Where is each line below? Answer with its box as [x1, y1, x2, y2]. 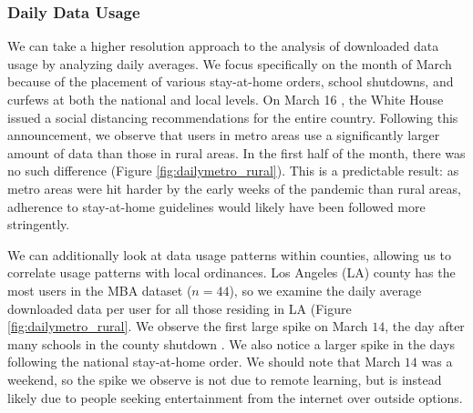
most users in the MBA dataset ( [7, 280, 192, 299]
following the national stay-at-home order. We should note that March [7, 352, 401, 371]
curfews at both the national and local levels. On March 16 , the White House [7, 90, 444, 108]
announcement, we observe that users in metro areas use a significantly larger [7, 126, 440, 145]
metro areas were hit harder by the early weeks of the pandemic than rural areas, [7, 178, 461, 197]
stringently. [7, 215, 70, 234]
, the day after [385, 317, 465, 336]
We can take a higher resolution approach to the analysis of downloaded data [7, 36, 439, 55]
